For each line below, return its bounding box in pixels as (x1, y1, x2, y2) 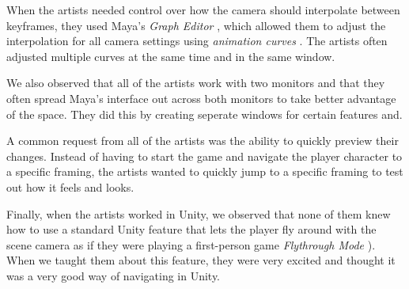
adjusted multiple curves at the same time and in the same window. (6, 48, 335, 64)
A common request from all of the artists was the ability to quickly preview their (6, 132, 399, 149)
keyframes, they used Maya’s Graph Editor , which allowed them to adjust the (6, 17, 386, 33)
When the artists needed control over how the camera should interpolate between (6, 2, 400, 17)
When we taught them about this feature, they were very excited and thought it (6, 252, 396, 268)
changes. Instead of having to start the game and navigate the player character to (6, 147, 403, 164)
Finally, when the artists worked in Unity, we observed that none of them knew (6, 205, 391, 222)
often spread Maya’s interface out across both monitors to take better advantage (6, 89, 396, 106)
